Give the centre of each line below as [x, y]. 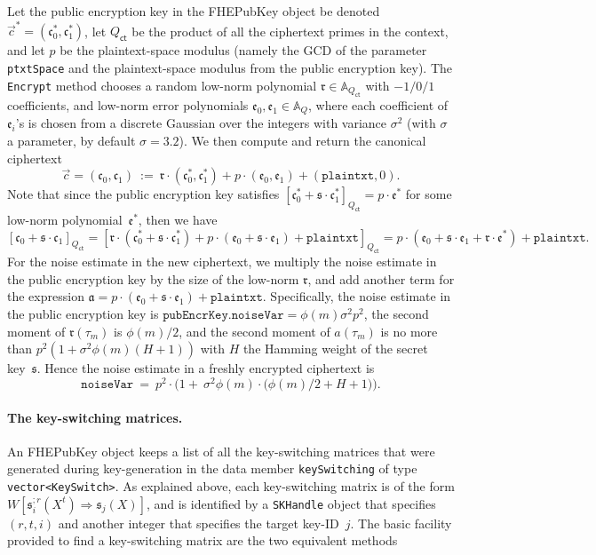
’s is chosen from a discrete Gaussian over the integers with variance [201, 123]
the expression [46, 296]
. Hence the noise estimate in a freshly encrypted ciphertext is [206, 368]
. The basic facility [401, 523]
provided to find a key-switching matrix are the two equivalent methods [203, 540]
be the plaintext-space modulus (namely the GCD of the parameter [243, 50]
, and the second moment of [254, 331]
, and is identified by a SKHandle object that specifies [291, 503]
